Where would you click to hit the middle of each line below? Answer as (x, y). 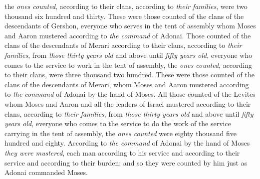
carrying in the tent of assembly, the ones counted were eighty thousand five (121, 133)
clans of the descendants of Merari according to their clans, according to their (123, 45)
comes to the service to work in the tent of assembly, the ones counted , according (129, 65)
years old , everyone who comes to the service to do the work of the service (118, 123)
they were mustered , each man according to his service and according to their (122, 152)
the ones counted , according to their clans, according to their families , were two (126, 6)
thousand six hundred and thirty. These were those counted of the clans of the (124, 16)
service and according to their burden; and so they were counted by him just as (126, 162)
